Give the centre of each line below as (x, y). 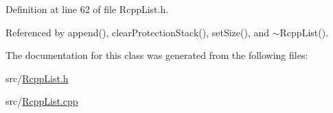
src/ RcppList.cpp (42, 101)
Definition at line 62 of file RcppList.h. (87, 9)
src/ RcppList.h (37, 78)
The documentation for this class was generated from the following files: (157, 55)
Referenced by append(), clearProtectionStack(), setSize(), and (138, 32)
